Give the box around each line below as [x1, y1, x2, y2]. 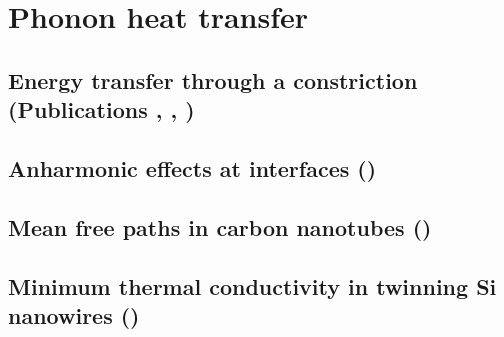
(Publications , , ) [8, 94, 195, 125]
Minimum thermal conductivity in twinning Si [8, 270, 497, 301]
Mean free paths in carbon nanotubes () [8, 211, 432, 242]
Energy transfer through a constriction [8, 64, 418, 95]
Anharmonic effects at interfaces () [8, 152, 377, 183]
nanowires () [8, 299, 140, 330]
